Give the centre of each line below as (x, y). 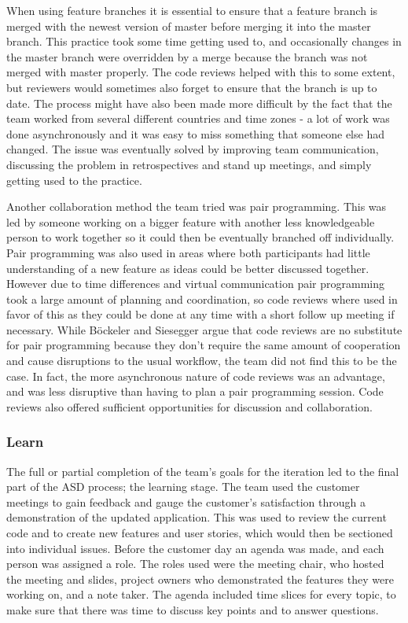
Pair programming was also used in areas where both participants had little (188, 252)
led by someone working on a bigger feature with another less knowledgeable (191, 221)
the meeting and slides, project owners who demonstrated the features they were (200, 579)
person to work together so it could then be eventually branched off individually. (200, 237)
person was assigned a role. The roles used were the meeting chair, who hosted (195, 564)
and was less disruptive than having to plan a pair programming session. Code (195, 391)
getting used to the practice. (74, 180)
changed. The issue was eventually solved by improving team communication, (193, 149)
